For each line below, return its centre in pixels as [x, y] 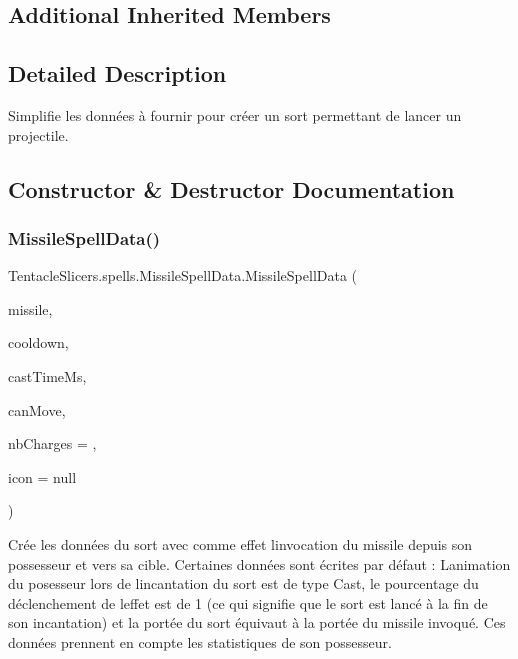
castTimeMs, [47, 375]
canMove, [37, 409]
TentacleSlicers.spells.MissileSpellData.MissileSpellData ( [183, 275]
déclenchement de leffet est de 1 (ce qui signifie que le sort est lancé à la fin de [248, 602]
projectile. [38, 134]
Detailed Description [117, 73]
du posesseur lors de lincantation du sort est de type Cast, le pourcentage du [243, 583]
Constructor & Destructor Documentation [231, 188]
